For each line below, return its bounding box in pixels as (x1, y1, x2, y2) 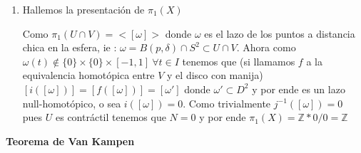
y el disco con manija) (167, 68, 263, 83)
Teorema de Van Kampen (6, 133, 135, 148)
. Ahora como (236, 40, 296, 55)
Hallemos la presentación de (22, 2, 145, 16)
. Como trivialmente (183, 95, 271, 110)
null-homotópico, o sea (22, 95, 121, 110)
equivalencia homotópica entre (22, 68, 155, 83)
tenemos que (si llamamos (182, 53, 295, 68)
